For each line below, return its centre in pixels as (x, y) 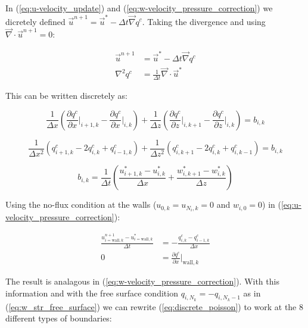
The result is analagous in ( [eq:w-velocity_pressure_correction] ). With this (142, 281)
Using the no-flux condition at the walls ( (81, 204)
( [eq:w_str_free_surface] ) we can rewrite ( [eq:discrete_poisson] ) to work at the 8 (154, 306)
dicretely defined (35, 21)
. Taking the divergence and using (204, 21)
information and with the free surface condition (92, 293)
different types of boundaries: (59, 318)
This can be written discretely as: (66, 96)
